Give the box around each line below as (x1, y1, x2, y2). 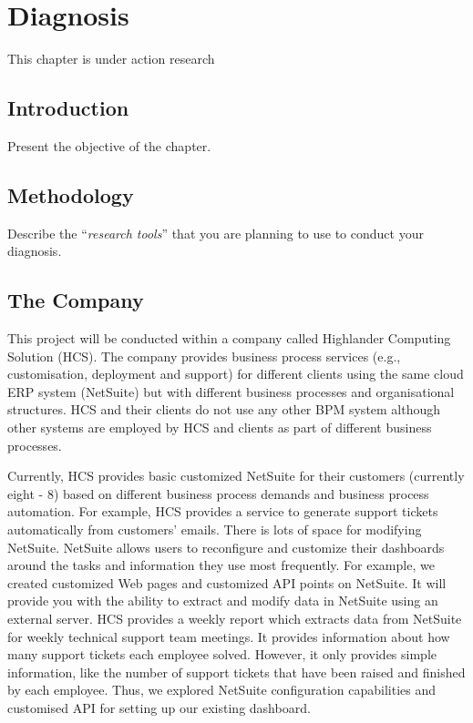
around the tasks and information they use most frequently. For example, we (7, 555, 435, 575)
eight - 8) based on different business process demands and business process (7, 484, 429, 503)
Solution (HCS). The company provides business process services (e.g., (7, 346, 401, 365)
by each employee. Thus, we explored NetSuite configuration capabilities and (7, 680, 437, 699)
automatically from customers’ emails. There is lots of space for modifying (7, 520, 422, 539)
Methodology (7, 180, 134, 209)
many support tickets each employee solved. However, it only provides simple (7, 645, 437, 664)
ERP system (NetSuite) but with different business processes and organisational (7, 382, 455, 401)
